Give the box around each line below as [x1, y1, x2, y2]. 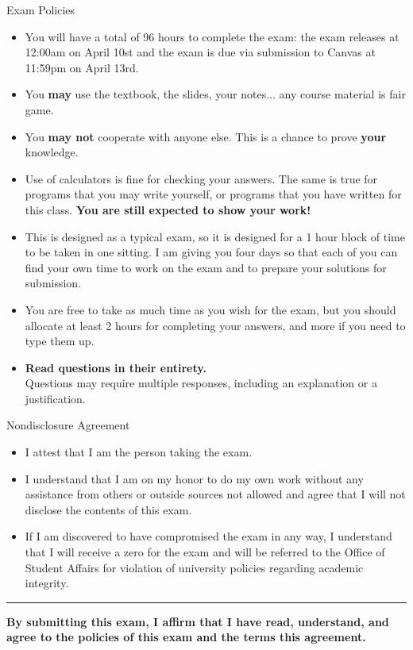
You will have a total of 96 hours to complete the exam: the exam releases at [25, 28, 399, 44]
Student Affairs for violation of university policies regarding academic [25, 559, 364, 575]
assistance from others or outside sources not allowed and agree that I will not [25, 486, 406, 502]
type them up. [25, 333, 95, 349]
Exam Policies [6, 2, 75, 17]
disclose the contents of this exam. [25, 501, 192, 517]
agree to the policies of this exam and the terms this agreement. [6, 629, 366, 645]
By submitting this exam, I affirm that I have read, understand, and [6, 613, 389, 629]
